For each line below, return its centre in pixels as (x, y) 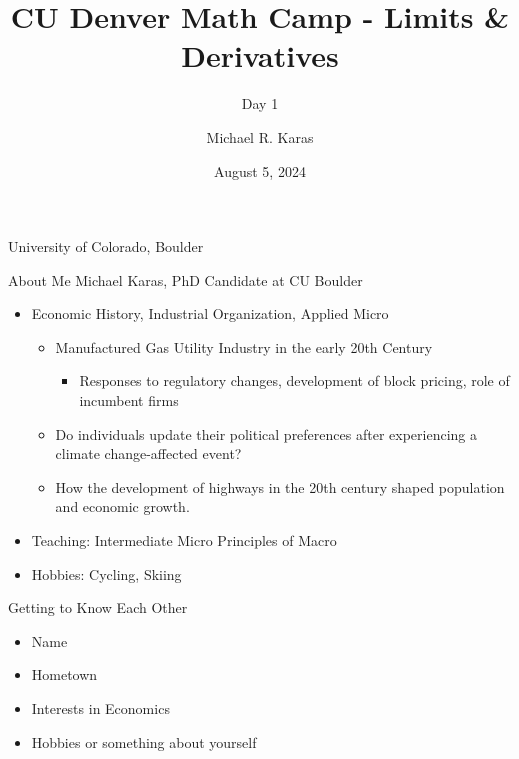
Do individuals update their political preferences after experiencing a (266, 433)
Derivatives (260, 55)
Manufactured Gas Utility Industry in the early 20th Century (244, 346)
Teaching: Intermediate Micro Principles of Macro (184, 540)
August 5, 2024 (260, 170)
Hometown (64, 674)
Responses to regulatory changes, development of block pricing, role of (294, 380)
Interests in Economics (100, 708)
